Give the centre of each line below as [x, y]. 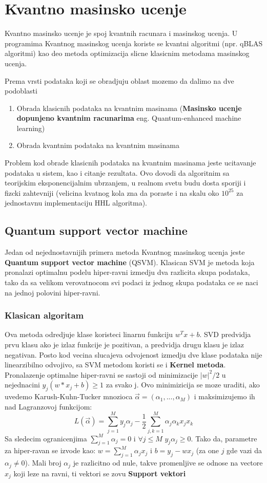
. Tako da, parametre [224, 438]
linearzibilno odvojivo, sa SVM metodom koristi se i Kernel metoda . [115, 365]
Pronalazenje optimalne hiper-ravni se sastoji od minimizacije [101, 374]
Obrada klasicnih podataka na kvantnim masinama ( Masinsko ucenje [129, 108]
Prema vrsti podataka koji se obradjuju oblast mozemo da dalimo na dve [119, 80]
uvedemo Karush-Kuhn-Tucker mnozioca [69, 396]
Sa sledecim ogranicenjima [46, 438]
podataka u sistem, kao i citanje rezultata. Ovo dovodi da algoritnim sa [117, 172]
